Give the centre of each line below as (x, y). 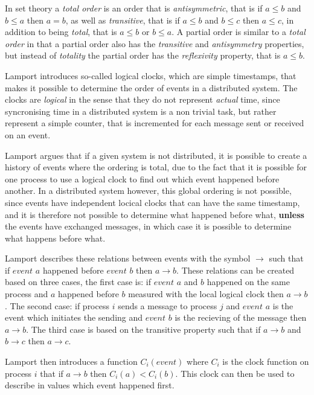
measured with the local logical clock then (206, 294)
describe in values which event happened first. (90, 385)
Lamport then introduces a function (71, 361)
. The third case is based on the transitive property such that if (143, 329)
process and (27, 294)
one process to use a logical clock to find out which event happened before (142, 178)
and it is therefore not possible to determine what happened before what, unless (155, 214)
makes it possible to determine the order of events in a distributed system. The (151, 87)
